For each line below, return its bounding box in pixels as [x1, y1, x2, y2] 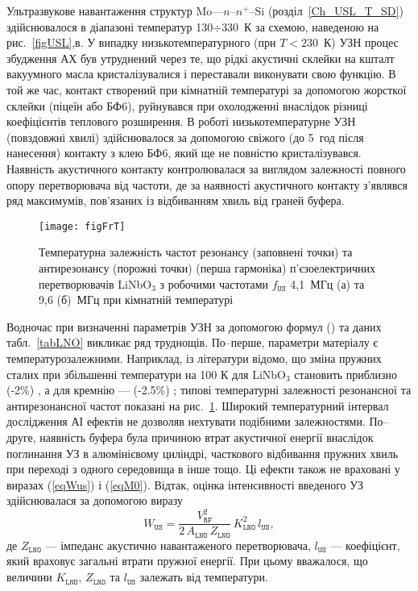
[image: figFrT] [39, 220, 126, 232]
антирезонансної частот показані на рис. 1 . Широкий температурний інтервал [6, 397, 389, 414]
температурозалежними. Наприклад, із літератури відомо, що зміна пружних [6, 349, 382, 366]
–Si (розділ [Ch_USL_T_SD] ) [249, 2, 404, 19]
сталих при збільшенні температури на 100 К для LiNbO [6, 365, 286, 382]
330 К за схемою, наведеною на [221, 18, 379, 35]
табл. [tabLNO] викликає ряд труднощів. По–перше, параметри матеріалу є [6, 334, 379, 351]
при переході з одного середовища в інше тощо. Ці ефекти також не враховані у [6, 460, 400, 477]
